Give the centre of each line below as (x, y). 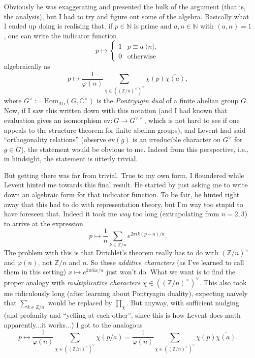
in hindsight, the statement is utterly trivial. (71, 159)
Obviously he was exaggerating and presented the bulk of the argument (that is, (125, 6)
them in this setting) (35, 272)
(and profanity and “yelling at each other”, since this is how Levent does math (122, 314)
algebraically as (27, 66)
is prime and (153, 26)
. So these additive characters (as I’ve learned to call (165, 262)
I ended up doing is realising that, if (58, 26)
